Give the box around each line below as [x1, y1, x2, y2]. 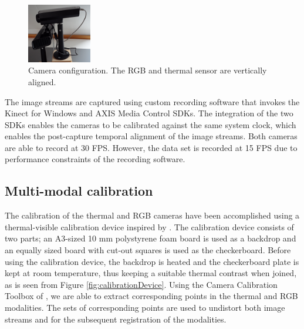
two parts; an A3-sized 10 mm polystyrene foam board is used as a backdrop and [5, 232, 296, 244]
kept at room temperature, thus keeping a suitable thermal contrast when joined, [5, 267, 297, 279]
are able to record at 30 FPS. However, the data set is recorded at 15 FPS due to [5, 141, 298, 153]
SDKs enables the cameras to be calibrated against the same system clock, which [5, 118, 296, 130]
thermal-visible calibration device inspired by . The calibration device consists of [5, 220, 294, 233]
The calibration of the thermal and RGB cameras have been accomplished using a [5, 209, 300, 221]
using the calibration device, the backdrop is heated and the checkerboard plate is [5, 255, 299, 267]
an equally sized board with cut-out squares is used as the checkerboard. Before [5, 244, 291, 256]
